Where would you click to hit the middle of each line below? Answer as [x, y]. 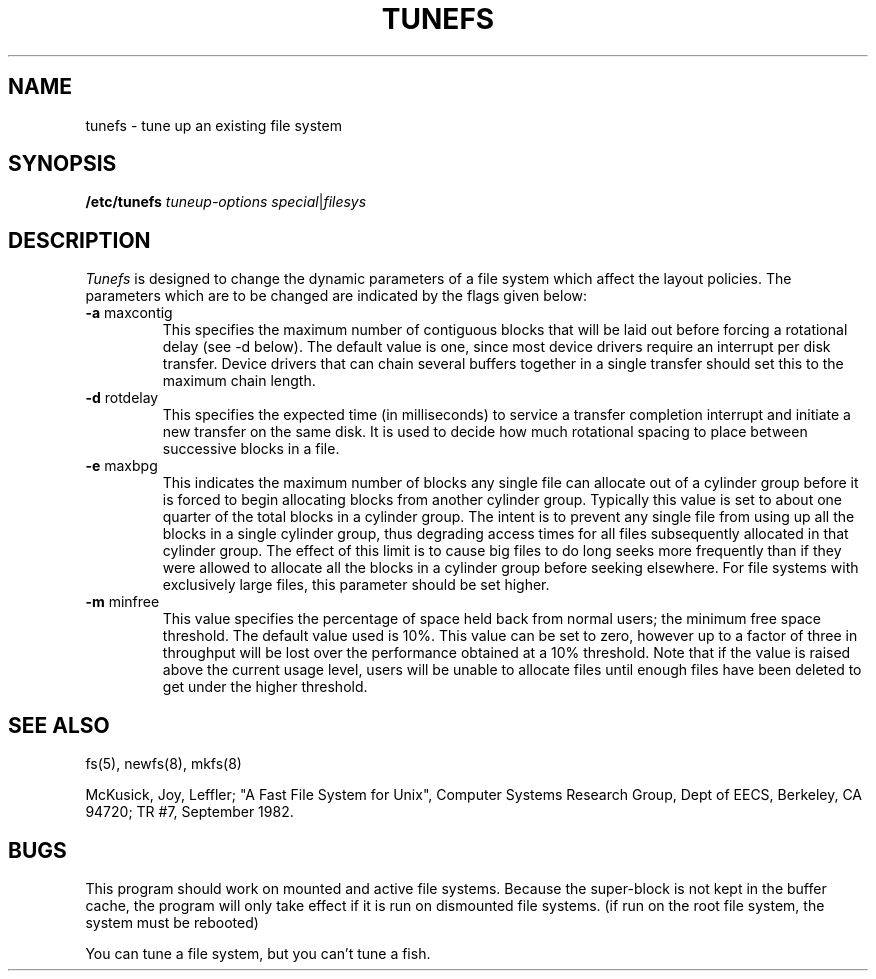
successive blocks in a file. [251, 449]
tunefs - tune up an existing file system [213, 125]
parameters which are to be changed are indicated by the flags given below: [336, 296]
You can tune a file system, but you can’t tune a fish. [258, 953]
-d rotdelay [122, 398]
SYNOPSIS [62, 164]
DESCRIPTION [79, 240]
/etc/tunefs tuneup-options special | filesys [226, 202]
